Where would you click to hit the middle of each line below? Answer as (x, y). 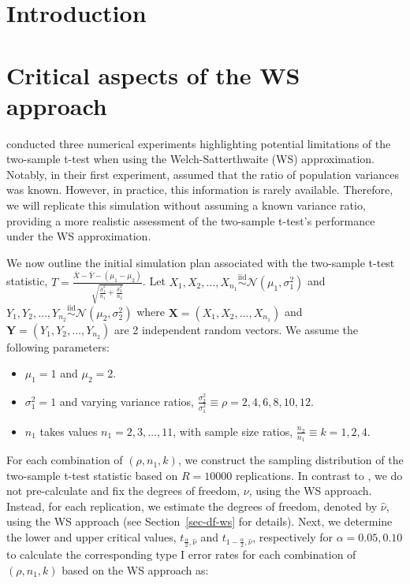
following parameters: (58, 346)
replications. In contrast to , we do (319, 475)
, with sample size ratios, (233, 431)
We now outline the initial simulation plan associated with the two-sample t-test (201, 262)
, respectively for (293, 537)
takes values (69, 431)
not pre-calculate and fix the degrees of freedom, (123, 491)
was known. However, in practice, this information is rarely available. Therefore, (200, 190)
